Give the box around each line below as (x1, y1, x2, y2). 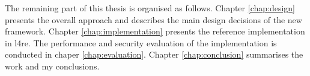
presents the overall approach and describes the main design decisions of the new (5, 13, 302, 26)
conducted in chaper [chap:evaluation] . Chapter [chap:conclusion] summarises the (5, 48, 303, 61)
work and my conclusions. (5, 59, 100, 72)
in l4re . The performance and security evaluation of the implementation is (5, 36, 277, 49)
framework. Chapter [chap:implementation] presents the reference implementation (5, 25, 305, 37)
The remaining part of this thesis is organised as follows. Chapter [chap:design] (5, 2, 296, 14)
